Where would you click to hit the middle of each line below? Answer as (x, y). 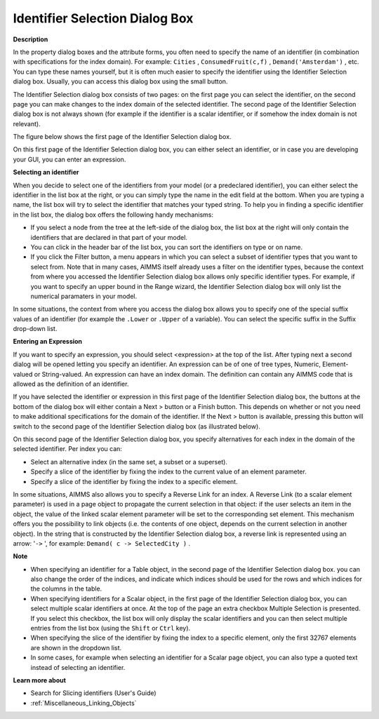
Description (31, 39)
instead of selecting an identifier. (78, 667)
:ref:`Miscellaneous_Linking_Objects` (84, 703)
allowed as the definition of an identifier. (71, 384)
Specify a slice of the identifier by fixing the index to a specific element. (134, 481)
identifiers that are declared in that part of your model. (109, 237)
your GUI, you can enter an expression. (69, 159)
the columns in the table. (66, 589)
